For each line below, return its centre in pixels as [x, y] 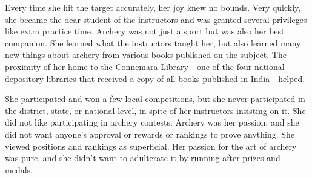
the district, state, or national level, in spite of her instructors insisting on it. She [155, 110]
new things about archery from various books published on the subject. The [146, 55]
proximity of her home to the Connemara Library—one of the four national [145, 66]
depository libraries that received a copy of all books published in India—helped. [155, 78]
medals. [19, 169]
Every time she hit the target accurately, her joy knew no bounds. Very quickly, [153, 7]
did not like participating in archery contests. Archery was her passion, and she [152, 122]
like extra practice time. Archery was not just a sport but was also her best [145, 31]
